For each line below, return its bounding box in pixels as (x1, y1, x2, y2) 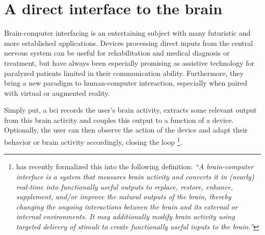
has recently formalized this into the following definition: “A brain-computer (16, 161, 254, 172)
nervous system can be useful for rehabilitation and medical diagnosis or (4, 47, 230, 58)
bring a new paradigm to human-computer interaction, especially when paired (4, 77, 248, 88)
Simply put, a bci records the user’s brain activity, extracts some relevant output (4, 105, 257, 115)
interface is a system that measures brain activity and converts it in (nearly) (16, 171, 254, 181)
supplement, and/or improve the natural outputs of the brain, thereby (16, 191, 231, 202)
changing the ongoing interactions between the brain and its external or (16, 201, 238, 212)
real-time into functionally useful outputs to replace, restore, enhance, (16, 181, 233, 192)
